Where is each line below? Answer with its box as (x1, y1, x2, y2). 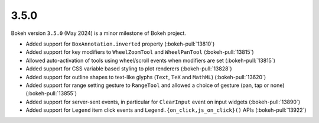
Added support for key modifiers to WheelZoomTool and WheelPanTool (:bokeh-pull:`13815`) (25, 48, 254, 56)
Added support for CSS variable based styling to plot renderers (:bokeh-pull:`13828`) (25, 65, 232, 72)
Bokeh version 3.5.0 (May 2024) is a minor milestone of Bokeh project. (11, 30, 186, 37)
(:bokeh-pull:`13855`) (25, 90, 77, 97)
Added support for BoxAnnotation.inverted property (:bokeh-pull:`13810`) (25, 40, 215, 47)
